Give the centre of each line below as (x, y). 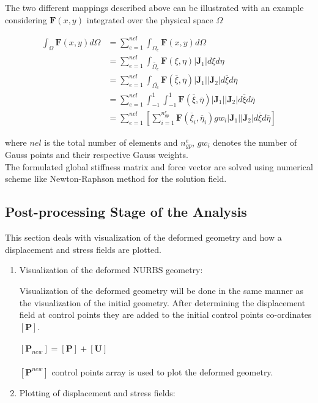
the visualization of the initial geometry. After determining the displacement (162, 302)
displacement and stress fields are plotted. (83, 249)
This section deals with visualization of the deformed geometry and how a (143, 237)
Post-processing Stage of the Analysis (126, 212)
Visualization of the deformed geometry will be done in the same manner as (161, 290)
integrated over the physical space (150, 19)
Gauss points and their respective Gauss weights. (97, 155)
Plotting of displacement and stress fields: (97, 392)
